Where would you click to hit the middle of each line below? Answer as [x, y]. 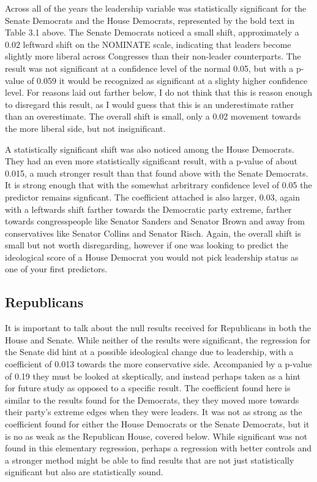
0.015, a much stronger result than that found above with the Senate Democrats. [157, 173]
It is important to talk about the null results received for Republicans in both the [158, 328]
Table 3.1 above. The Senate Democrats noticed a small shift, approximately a [152, 32]
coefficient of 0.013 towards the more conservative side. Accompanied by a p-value [158, 364]
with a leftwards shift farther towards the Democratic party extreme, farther [148, 209]
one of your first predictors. [56, 269]
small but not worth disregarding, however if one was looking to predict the [147, 245]
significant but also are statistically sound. [84, 472]
